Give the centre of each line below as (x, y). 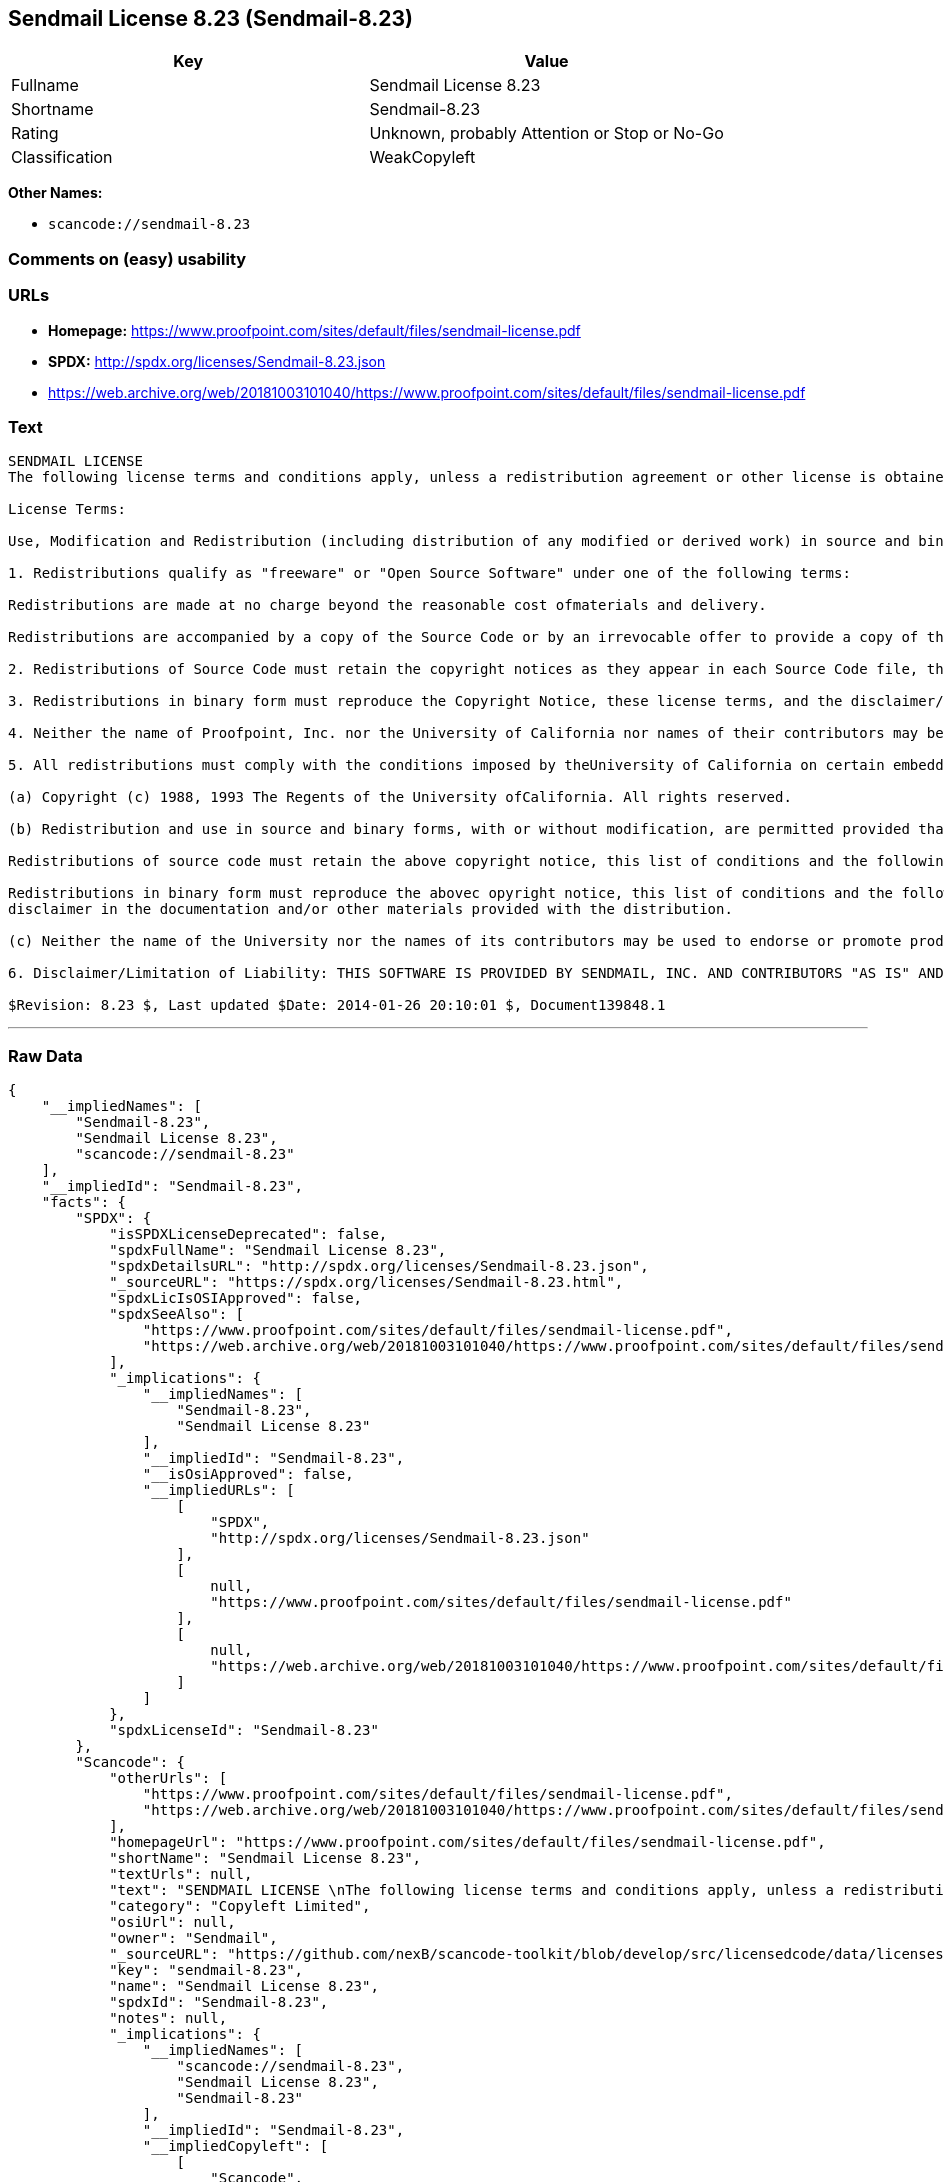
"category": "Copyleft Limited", (240, 1906)
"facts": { (84, 1202)
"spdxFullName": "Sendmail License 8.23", (278, 1250)
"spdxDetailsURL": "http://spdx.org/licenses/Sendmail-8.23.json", (379, 1266)
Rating (35, 133)
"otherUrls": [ (168, 1778)
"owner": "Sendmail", (193, 1938)
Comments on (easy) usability (127, 258)
